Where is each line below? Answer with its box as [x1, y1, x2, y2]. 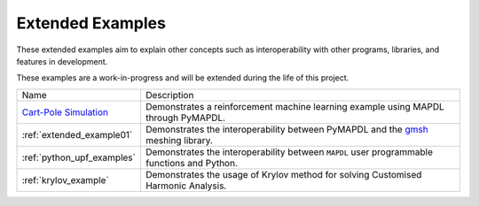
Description [145, 88, 194, 101]
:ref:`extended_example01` [21, 128, 133, 141]
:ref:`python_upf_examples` [21, 151, 137, 164]
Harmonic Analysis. [145, 179, 227, 192]
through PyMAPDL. [145, 111, 226, 124]
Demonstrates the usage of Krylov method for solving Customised [145, 168, 422, 180]
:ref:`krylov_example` [21, 173, 110, 186]
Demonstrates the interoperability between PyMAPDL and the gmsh [145, 123, 429, 135]
